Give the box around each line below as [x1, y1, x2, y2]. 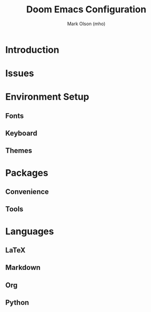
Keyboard [5, 129, 37, 138]
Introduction [5, 44, 60, 56]
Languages [5, 225, 54, 237]
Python [5, 298, 29, 307]
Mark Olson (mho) [67, 21, 106, 27]
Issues [5, 68, 34, 79]
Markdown [5, 263, 41, 272]
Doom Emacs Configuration [26, 4, 146, 15]
